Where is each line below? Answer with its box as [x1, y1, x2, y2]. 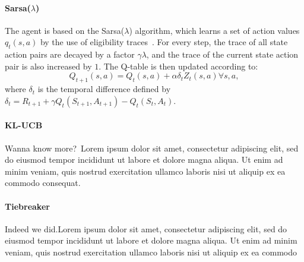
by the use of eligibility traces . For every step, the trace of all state [40, 36, 288, 48]
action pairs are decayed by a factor [5, 48, 135, 61]
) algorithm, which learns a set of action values [129, 24, 300, 36]
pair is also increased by [5, 59, 92, 72]
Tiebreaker [5, 200, 50, 212]
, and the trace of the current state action [146, 48, 299, 61]
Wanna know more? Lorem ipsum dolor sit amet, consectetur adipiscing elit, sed [5, 141, 299, 154]
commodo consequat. [5, 176, 81, 189]
